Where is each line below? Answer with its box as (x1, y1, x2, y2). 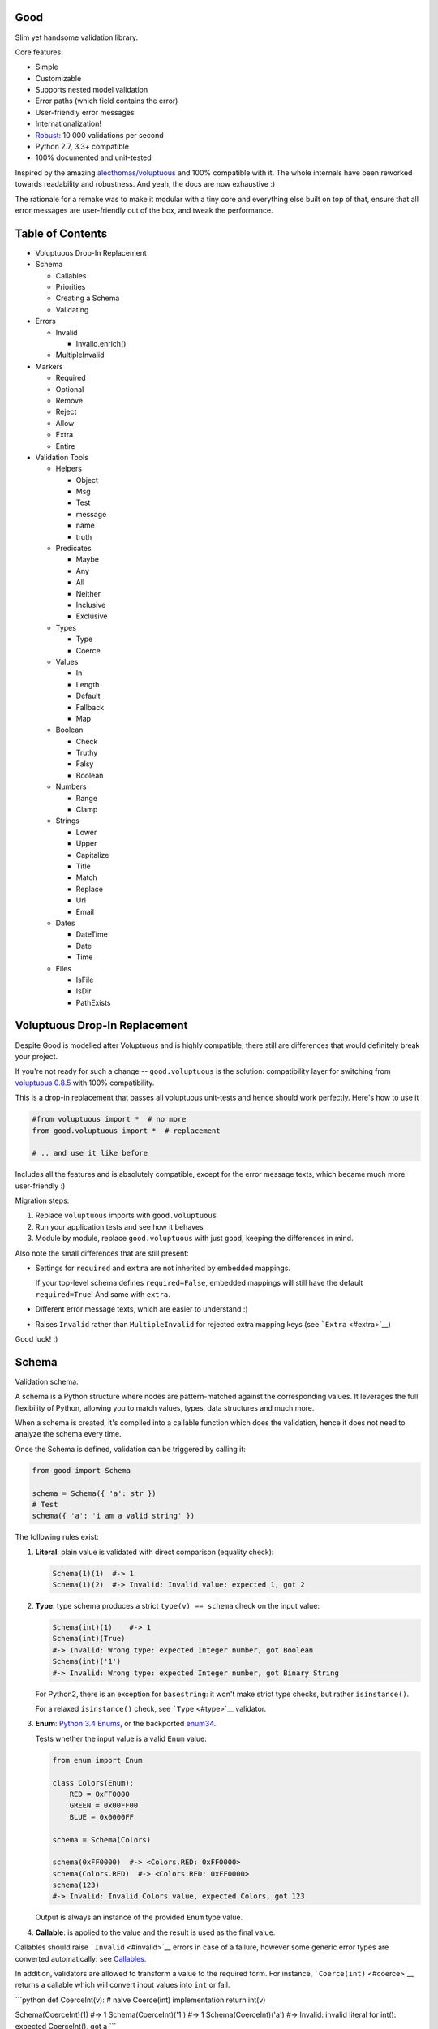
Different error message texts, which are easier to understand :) (35, 1304, 248, 1314)
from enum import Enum (52, 1755, 143, 1764)
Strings (55, 816, 80, 825)
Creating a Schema (55, 293, 120, 304)
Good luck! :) (15, 1333, 58, 1343)
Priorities (55, 282, 86, 292)
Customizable (35, 73, 82, 83)
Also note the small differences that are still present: (15, 1248, 190, 1258)
